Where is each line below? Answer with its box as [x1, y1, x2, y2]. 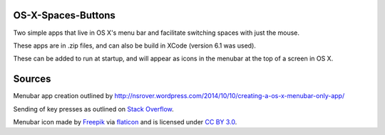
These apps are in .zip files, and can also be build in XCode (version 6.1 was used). [13, 41, 257, 50]
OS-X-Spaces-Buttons [13, 9, 115, 21]
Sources [13, 73, 51, 85]
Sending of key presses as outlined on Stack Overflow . [13, 104, 174, 113]
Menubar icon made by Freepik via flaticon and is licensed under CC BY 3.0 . [13, 117, 237, 126]
